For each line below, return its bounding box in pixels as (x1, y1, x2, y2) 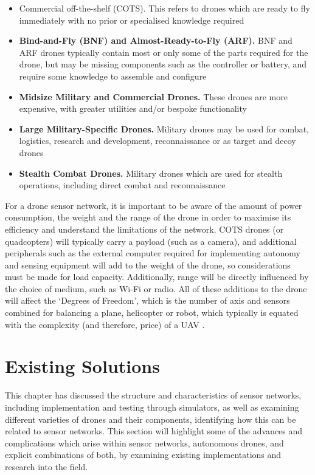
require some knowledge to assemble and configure (19, 69, 207, 82)
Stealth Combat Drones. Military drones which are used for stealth (19, 166, 283, 179)
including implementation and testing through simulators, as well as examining (5, 400, 299, 413)
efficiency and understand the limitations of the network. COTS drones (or (5, 222, 284, 235)
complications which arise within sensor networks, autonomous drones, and (5, 436, 284, 449)
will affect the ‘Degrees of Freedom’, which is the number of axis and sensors (5, 294, 290, 307)
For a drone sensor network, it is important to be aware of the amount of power (5, 199, 302, 211)
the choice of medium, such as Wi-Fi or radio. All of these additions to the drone (5, 282, 307, 295)
